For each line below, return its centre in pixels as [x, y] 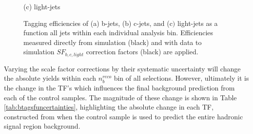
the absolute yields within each [50, 78]
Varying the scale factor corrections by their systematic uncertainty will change [122, 68]
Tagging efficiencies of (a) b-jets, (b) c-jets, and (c [98, 23]
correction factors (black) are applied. [142, 52]
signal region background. [42, 126]
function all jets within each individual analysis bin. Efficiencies [118, 33]
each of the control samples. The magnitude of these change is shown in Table [120, 97]
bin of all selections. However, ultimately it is [181, 78]
